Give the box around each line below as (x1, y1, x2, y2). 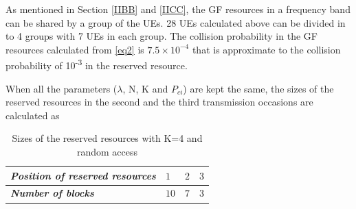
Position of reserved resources (10, 168, 156, 182)
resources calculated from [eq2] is (5, 42, 144, 56)
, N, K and (122, 81, 168, 95)
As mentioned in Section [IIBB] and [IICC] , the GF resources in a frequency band (5, 2, 351, 16)
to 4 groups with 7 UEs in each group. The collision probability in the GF (5, 29, 318, 43)
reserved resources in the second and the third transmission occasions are (5, 95, 313, 109)
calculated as (5, 108, 60, 122)
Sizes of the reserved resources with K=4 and (12, 131, 203, 145)
